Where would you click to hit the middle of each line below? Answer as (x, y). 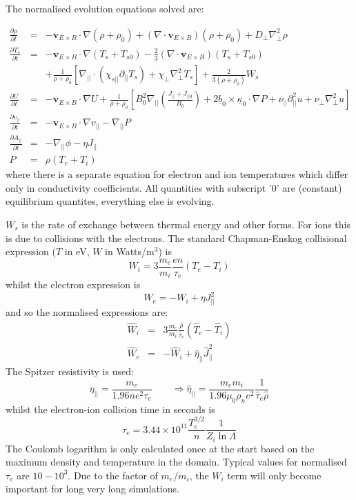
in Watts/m (130, 251)
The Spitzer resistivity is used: (70, 371)
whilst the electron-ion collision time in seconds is (110, 409)
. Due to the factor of (113, 475)
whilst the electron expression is (73, 284)
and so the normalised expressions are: (87, 312)
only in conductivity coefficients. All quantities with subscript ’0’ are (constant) (174, 187)
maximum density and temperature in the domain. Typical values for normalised (176, 462)
